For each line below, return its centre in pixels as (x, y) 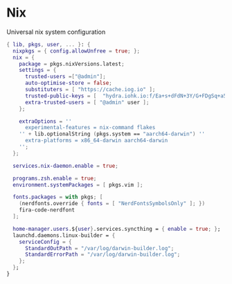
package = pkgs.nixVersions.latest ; (72, 64)
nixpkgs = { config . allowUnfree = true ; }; (77, 51)
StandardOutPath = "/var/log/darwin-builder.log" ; (99, 248)
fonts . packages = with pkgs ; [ (58, 197)
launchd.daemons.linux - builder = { (64, 235)
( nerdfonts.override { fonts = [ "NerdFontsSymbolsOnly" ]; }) (112, 204)
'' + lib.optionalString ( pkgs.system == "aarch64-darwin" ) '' (112, 134)
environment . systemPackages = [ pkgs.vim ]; (78, 184)
